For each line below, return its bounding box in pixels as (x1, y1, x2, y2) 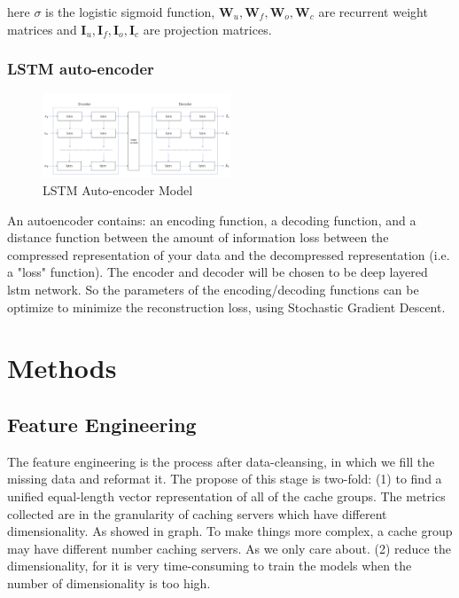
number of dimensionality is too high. (7, 573, 211, 592)
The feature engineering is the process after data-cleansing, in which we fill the (7, 452, 435, 470)
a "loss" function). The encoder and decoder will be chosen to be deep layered (7, 263, 428, 281)
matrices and (7, 20, 77, 38)
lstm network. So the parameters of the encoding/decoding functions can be (7, 279, 419, 298)
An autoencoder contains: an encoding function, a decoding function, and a (7, 210, 416, 229)
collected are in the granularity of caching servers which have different (7, 504, 387, 523)
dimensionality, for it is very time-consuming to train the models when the (7, 556, 412, 575)
